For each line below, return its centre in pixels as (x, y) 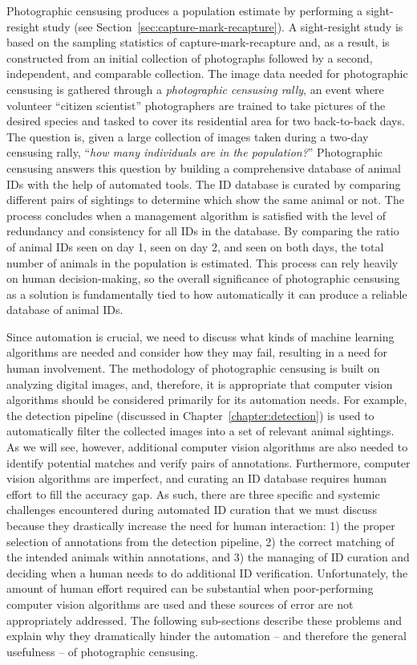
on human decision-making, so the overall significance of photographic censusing (203, 278)
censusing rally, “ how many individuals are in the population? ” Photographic (195, 152)
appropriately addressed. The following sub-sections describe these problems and (204, 620)
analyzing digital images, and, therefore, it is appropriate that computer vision (200, 383)
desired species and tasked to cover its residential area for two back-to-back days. (206, 121)
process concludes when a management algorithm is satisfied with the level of (196, 215)
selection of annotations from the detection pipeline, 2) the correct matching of (200, 541)
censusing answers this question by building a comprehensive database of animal (204, 167)
